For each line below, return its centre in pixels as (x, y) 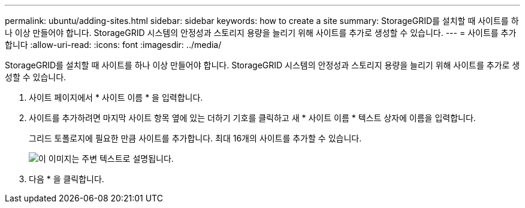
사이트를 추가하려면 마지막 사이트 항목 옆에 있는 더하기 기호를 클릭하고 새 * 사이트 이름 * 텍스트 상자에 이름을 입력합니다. (252, 118)
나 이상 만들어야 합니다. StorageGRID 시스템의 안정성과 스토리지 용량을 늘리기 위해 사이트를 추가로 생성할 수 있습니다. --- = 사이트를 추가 (261, 33)
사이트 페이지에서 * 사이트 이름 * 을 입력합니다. (116, 97)
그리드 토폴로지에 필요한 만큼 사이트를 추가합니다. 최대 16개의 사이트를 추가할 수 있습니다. (195, 138)
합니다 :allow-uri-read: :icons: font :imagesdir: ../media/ (113, 45)
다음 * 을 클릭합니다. (67, 179)
